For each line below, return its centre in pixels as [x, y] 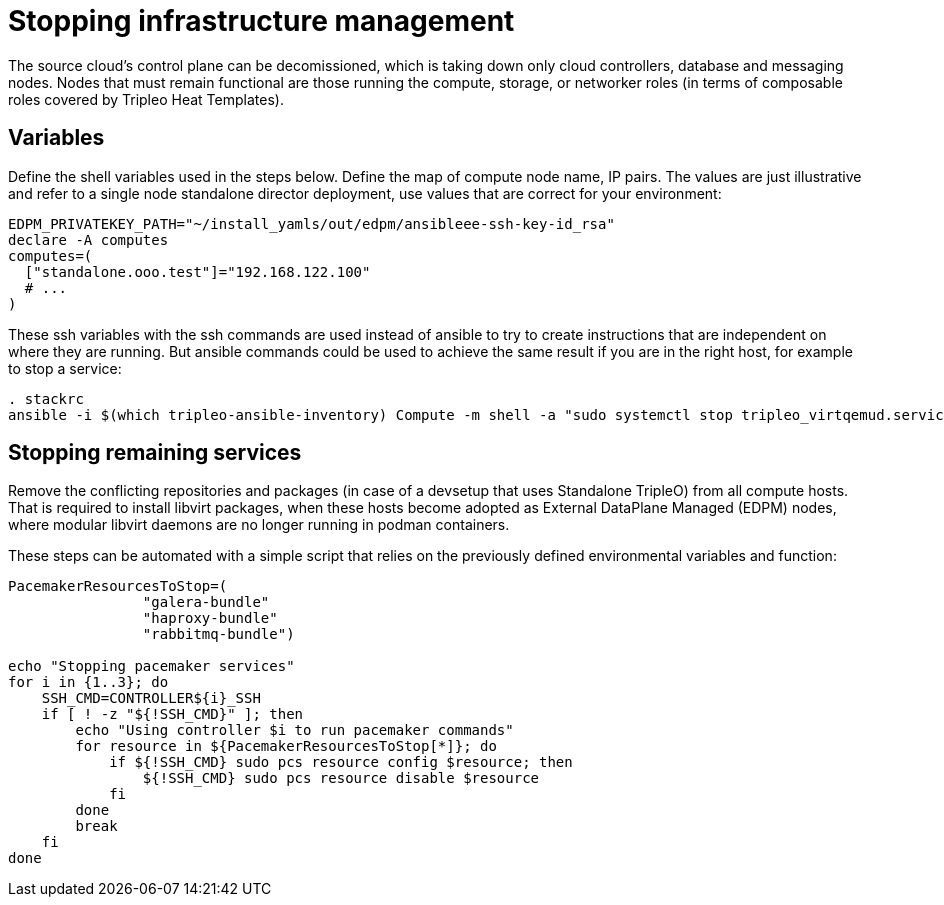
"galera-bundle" [206, 602]
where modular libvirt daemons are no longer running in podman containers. [259, 525]
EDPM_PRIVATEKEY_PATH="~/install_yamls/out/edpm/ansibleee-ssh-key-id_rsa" [311, 223]
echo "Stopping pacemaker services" [151, 666]
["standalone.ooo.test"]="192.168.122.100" [197, 271]
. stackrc [46, 398]
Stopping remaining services [155, 453]
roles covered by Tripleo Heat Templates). [146, 99]
